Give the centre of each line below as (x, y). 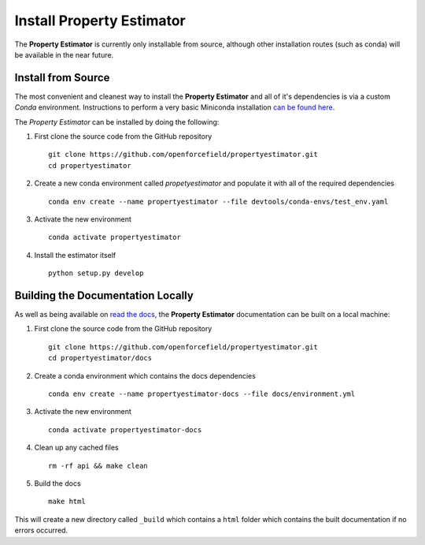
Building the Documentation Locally (104, 295)
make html (67, 502)
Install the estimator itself (75, 255)
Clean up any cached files (76, 448)
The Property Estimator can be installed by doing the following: (117, 121)
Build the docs (58, 483)
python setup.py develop (96, 273)
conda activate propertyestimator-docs (125, 429)
